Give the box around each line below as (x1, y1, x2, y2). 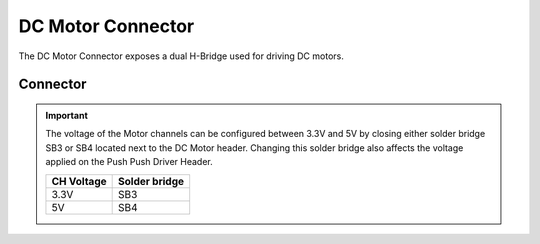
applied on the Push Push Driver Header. (45, 156, 214, 168)
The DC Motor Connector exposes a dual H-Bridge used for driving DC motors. (18, 50, 344, 62)
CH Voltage (51, 174, 107, 188)
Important (45, 109, 89, 121)
